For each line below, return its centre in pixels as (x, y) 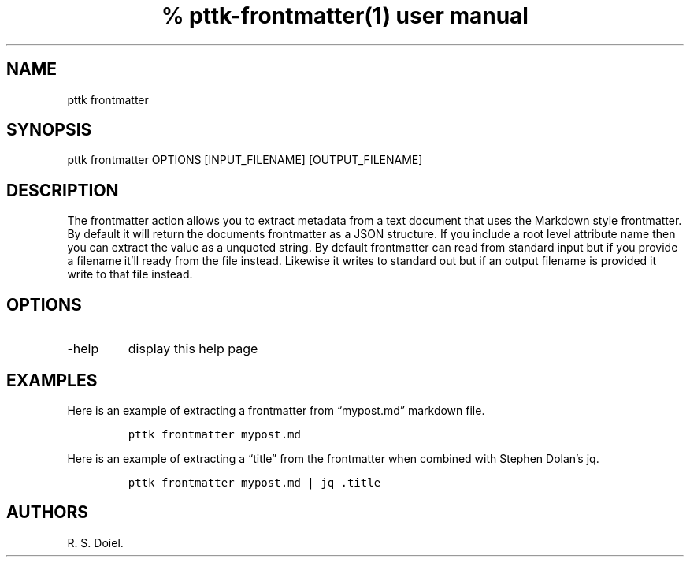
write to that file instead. (130, 274)
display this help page (193, 349)
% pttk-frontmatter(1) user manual (345, 16)
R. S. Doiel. (95, 542)
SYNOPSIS (49, 130)
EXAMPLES (52, 380)
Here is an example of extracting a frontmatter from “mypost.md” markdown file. (276, 410)
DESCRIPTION (63, 190)
